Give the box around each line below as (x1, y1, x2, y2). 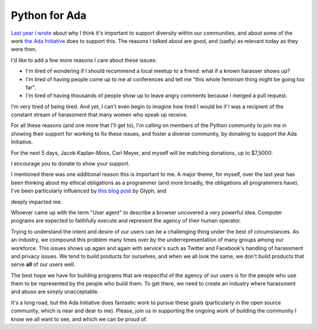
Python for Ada (11, 9, 87, 22)
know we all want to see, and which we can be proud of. (11, 315, 147, 323)
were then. (11, 46, 37, 53)
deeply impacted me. (11, 198, 62, 205)
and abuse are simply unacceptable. (11, 288, 100, 295)
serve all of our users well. (11, 261, 76, 268)
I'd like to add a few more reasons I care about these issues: (11, 57, 157, 64)
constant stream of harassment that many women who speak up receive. (11, 111, 188, 118)
